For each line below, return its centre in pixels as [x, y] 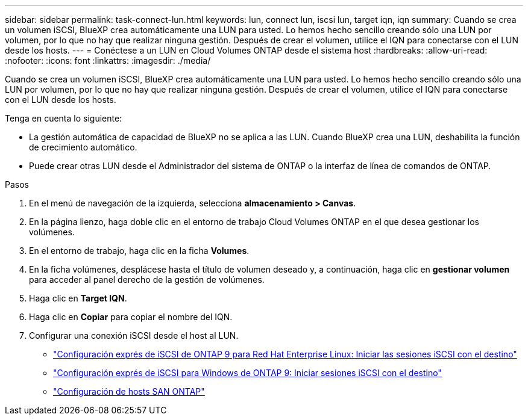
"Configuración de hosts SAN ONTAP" [129, 391]
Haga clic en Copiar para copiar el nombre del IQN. [131, 317]
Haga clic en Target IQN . [78, 298]
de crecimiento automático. [83, 147]
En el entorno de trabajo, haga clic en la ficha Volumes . [139, 251]
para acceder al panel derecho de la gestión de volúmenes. [147, 279]
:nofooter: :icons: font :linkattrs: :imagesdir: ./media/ [108, 60]
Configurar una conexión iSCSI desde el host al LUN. [134, 335]
